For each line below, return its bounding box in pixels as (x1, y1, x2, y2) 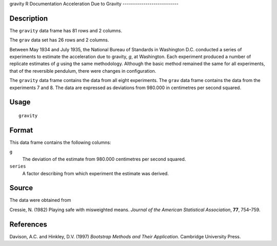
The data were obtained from (9, 197, 71, 203)
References (9, 220, 47, 229)
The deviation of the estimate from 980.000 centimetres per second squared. (22, 156, 186, 162)
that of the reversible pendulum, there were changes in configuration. (9, 68, 156, 74)
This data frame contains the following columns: (9, 139, 111, 146)
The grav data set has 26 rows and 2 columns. (9, 37, 109, 43)
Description (9, 14, 48, 23)
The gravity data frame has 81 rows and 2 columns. (9, 27, 123, 33)
